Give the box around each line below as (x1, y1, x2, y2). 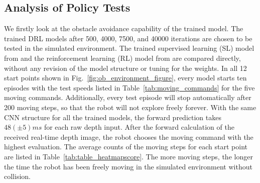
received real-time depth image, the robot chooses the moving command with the (4, 131, 253, 142)
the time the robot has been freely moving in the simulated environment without (4, 161, 252, 171)
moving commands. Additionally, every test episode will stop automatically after (4, 92, 251, 103)
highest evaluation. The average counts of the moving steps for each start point (4, 141, 248, 152)
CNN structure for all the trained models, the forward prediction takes (4, 112, 221, 122)
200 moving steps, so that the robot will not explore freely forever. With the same (4, 102, 256, 112)
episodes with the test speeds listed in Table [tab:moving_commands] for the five (4, 82, 255, 93)
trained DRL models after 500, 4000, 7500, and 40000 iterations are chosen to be (4, 33, 252, 43)
